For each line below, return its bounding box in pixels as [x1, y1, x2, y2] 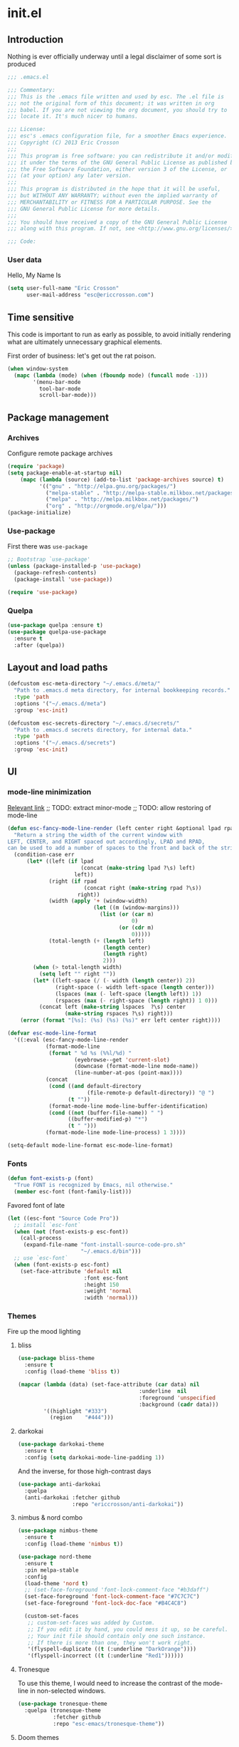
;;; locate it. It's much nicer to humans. [7, 113, 139, 120]
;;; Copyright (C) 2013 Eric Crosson [7, 139, 119, 146]
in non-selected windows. [29, 1686, 106, 1695]
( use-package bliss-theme [17, 1355, 95, 1362]
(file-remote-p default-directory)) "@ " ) [86, 1089, 215, 1097]
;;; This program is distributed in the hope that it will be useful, [7, 185, 221, 193]
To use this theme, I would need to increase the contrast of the [17, 1679, 202, 1688]
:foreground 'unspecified [138, 1394, 216, 1401]
